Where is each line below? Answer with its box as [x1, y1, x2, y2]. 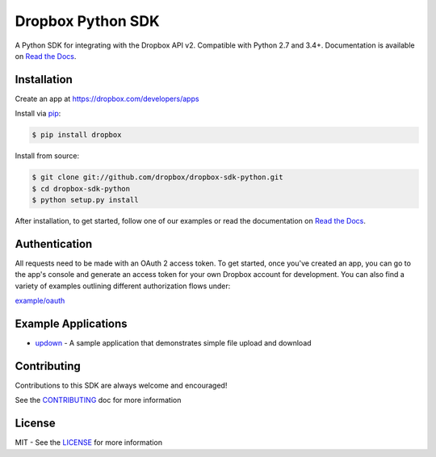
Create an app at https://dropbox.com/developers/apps [15, 94, 199, 103]
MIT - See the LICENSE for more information [15, 438, 163, 447]
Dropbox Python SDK [15, 12, 161, 30]
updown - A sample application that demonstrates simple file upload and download [35, 338, 312, 347]
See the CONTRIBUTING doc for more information [15, 396, 182, 405]
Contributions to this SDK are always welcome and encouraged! [15, 380, 228, 390]
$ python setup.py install [31, 195, 139, 204]
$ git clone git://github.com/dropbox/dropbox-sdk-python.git [31, 173, 283, 182]
